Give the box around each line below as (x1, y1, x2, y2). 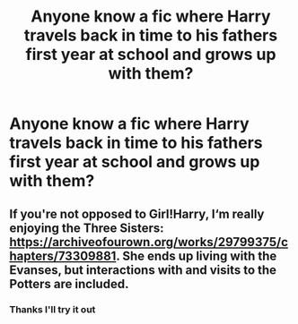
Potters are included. (9, 276, 129, 292)
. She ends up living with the (116, 248, 277, 263)
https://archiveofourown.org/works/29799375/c (9, 234, 289, 250)
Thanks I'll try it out (9, 303, 96, 315)
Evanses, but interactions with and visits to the (9, 262, 276, 277)
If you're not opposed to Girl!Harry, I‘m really (9, 206, 265, 221)
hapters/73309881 (9, 248, 117, 263)
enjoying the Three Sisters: (9, 220, 164, 235)
